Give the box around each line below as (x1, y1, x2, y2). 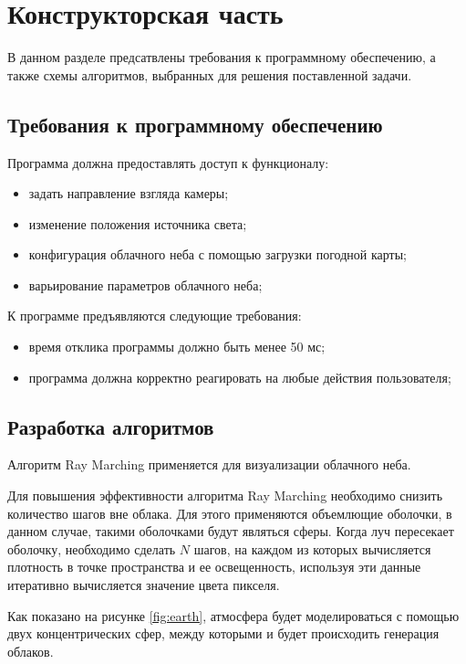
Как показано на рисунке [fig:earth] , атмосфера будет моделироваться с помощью (7, 606, 460, 625)
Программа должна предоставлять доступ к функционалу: (7, 153, 329, 172)
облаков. (7, 641, 54, 660)
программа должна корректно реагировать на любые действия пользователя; (28, 367, 451, 386)
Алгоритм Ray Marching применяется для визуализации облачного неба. (7, 455, 411, 474)
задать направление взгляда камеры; (28, 184, 229, 203)
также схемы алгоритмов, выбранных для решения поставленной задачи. (7, 65, 412, 84)
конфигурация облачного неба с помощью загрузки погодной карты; (28, 245, 408, 264)
